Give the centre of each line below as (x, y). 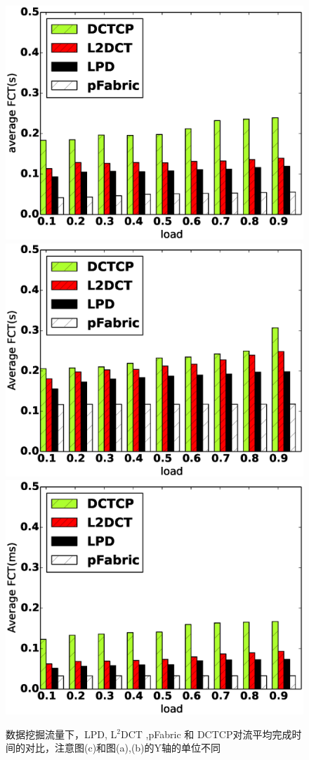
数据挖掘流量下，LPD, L (61, 734)
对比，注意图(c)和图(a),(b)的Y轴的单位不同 (123, 748)
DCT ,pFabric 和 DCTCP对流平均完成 (206, 734)
